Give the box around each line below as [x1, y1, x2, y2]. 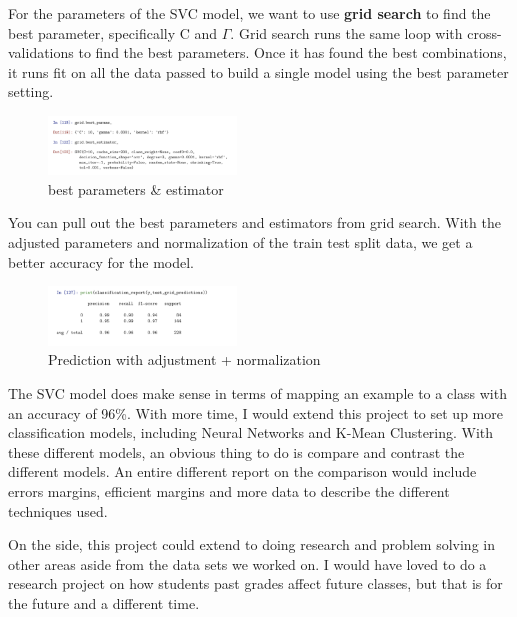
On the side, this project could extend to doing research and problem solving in [8, 534, 495, 555]
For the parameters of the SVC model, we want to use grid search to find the [8, 3, 491, 23]
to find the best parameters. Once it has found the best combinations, [78, 42, 507, 63]
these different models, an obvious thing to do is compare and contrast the [8, 441, 465, 462]
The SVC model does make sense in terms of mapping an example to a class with [8, 382, 507, 403]
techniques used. [8, 500, 108, 521]
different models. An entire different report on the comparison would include [8, 461, 477, 482]
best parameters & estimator [48, 178, 224, 199]
